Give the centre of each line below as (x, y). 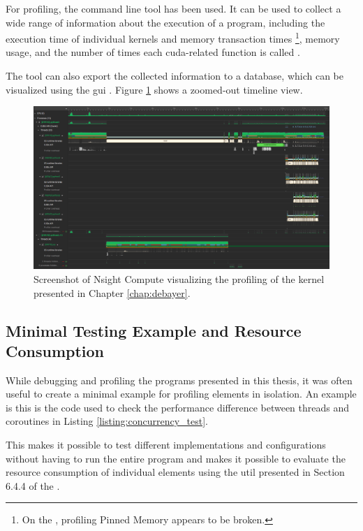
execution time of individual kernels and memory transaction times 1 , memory (173, 37)
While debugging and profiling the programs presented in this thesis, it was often (179, 380)
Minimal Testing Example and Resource (154, 330)
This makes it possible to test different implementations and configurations (166, 445)
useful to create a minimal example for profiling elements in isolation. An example (181, 394)
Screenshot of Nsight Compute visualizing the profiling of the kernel (179, 278)
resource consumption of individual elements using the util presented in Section (175, 472)
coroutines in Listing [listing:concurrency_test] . (107, 421)
